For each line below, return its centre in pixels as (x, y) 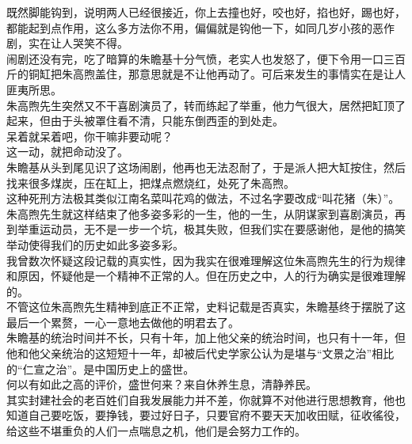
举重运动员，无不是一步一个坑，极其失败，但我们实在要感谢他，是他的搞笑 (211, 229)
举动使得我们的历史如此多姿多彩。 (95, 244)
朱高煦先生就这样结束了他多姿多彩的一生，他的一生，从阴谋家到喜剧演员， (200, 213)
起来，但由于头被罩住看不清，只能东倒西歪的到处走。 (145, 121)
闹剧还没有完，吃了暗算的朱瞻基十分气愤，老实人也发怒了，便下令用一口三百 (206, 58)
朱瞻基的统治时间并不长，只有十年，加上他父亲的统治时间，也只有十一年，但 (206, 338)
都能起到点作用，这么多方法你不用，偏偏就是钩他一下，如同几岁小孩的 (189, 27)
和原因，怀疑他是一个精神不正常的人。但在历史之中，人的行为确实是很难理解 (206, 276)
